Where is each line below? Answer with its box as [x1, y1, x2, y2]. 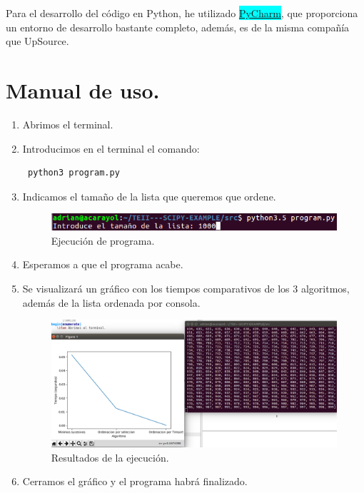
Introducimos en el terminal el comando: [22, 141, 200, 156]
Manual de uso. [6, 75, 160, 104]
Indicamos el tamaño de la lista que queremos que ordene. [22, 188, 276, 203]
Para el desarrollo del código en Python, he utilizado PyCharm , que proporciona [6, 6, 358, 20]
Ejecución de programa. [51, 233, 155, 248]
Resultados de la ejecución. [51, 449, 169, 464]
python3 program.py [27, 168, 120, 178]
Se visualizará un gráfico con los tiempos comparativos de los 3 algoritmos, [22, 281, 350, 296]
